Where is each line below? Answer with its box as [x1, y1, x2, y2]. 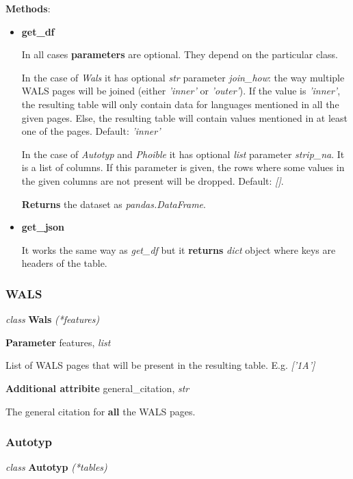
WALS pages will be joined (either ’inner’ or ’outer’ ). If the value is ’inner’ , [21, 83, 341, 98]
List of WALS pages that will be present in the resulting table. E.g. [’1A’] [5, 358, 315, 372]
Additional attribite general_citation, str [5, 380, 189, 395]
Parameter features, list [5, 335, 111, 349]
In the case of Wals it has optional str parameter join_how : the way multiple [21, 70, 345, 84]
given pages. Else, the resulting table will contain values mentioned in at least [21, 110, 348, 125]
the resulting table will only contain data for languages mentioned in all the [21, 96, 339, 111]
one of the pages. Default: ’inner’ [21, 124, 161, 138]
